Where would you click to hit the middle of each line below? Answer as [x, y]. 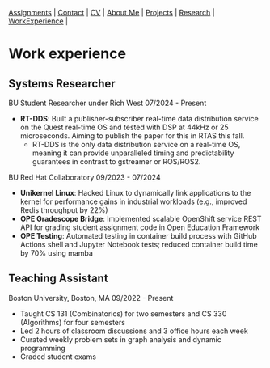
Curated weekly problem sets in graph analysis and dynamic [121, 339]
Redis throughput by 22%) [64, 210]
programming [43, 348]
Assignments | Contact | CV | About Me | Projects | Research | [112, 13]
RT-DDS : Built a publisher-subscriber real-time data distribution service [139, 118]
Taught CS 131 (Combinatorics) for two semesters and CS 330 [123, 313]
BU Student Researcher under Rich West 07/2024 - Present [108, 103]
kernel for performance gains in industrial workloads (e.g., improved [133, 201]
